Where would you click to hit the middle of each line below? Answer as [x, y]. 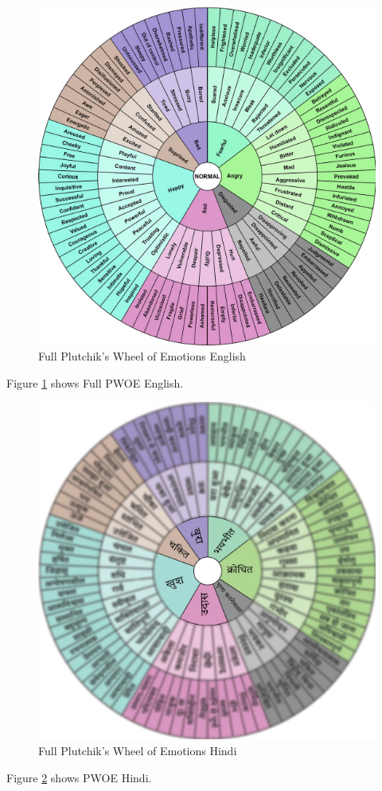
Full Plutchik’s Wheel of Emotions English [142, 356]
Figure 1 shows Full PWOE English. [95, 382]
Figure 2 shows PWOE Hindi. [79, 777]
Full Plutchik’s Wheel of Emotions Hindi [138, 750]
